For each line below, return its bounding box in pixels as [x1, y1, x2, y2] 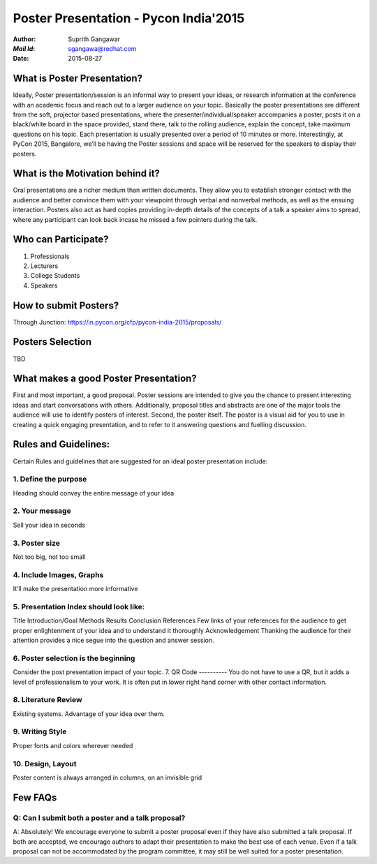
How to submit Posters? [13, 299, 119, 311]
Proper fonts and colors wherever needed [13, 741, 133, 750]
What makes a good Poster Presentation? [13, 373, 197, 385]
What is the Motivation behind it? [13, 167, 161, 179]
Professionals [30, 252, 70, 260]
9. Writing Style [13, 727, 67, 736]
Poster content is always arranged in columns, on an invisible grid [13, 773, 202, 782]
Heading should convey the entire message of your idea [13, 489, 175, 497]
